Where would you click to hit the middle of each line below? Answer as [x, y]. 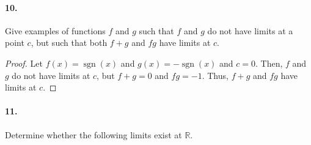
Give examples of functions [55, 30]
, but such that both [69, 43]
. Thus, [215, 75]
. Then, [269, 63]
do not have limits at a [250, 30]
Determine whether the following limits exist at [93, 134]
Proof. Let [24, 63]
